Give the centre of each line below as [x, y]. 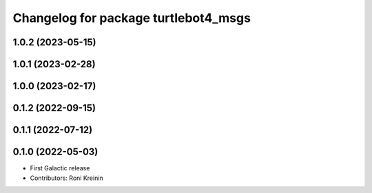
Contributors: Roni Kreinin [66, 178]
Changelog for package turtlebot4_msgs [132, 18]
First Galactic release [60, 168]
